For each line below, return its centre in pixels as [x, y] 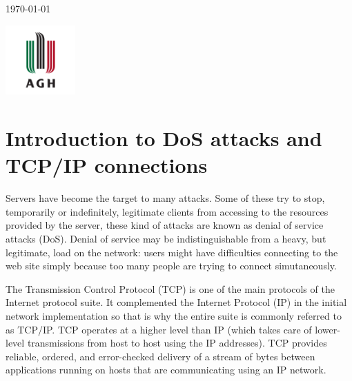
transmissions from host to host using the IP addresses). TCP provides [177, 343]
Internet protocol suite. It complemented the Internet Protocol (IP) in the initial [176, 302]
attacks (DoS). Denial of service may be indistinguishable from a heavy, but [166, 239]
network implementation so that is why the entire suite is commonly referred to [174, 316]
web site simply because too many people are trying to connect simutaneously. [171, 266]
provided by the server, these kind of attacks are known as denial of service [165, 225]
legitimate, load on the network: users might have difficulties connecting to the [172, 252]
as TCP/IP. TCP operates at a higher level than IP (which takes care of [159, 329]
